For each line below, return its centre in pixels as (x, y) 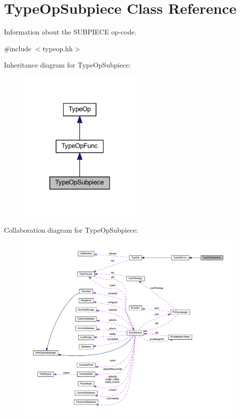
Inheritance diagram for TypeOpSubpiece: (68, 65)
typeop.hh (58, 48)
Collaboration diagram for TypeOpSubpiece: (71, 229)
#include (18, 48)
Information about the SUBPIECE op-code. (70, 32)
